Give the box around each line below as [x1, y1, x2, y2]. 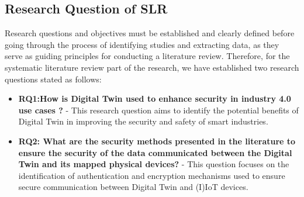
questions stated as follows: [5, 72, 102, 85]
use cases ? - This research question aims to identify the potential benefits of [18, 103, 299, 116]
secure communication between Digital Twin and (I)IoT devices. [18, 181, 248, 193]
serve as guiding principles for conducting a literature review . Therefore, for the [5, 50, 290, 62]
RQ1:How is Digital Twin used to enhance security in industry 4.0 [18, 92, 291, 105]
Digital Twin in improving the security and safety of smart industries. [18, 115, 268, 127]
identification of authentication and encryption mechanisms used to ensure [18, 169, 285, 181]
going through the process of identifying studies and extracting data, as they [5, 38, 279, 50]
